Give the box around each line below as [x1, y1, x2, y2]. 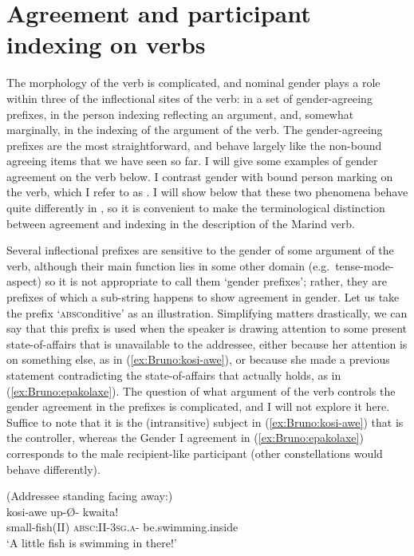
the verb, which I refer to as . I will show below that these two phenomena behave [6, 183, 408, 200]
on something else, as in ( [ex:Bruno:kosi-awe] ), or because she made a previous [6, 351, 390, 368]
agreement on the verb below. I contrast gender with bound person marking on [6, 168, 393, 184]
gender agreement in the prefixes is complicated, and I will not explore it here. [6, 398, 390, 415]
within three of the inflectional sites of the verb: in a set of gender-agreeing [6, 89, 373, 106]
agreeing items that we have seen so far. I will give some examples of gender [6, 152, 378, 169]
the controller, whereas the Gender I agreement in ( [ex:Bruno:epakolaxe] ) [6, 429, 364, 446]
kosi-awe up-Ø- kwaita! [6, 503, 119, 519]
